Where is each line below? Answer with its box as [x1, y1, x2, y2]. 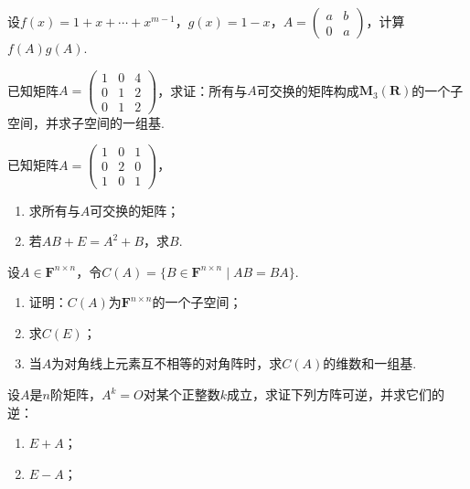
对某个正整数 [143, 385, 220, 404]
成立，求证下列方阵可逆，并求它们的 [226, 385, 444, 404]
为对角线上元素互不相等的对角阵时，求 [51, 354, 283, 373]
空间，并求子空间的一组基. [7, 112, 165, 132]
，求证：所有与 [157, 80, 248, 100]
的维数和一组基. [323, 354, 417, 373]
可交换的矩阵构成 [256, 80, 359, 100]
